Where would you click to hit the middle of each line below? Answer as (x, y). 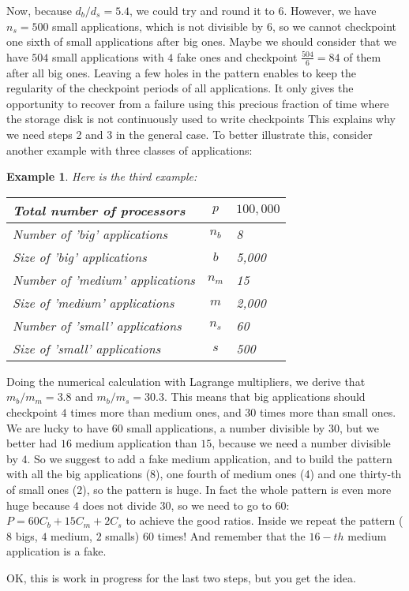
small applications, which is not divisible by (158, 26)
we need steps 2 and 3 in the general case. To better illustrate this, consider (189, 134)
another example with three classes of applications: (129, 150)
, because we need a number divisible (301, 443)
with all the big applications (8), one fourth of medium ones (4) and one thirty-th (204, 474)
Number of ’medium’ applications (104, 279)
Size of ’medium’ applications (94, 302)
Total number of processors (99, 210)
